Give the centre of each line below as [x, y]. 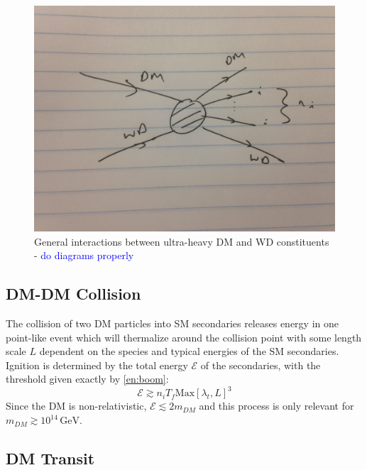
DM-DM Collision [73, 294]
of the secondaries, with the [261, 365]
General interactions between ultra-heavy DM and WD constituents [182, 241]
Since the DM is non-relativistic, [76, 406]
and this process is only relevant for [276, 406]
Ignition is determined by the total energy [97, 365]
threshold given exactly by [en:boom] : [87, 379]
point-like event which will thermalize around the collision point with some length [184, 337]
